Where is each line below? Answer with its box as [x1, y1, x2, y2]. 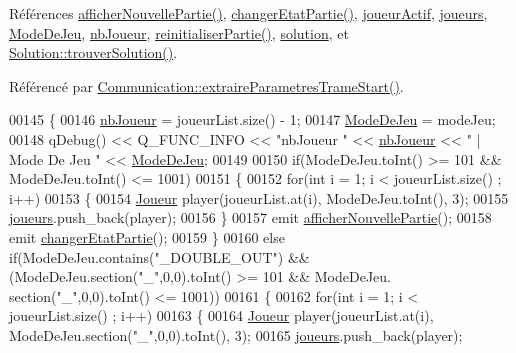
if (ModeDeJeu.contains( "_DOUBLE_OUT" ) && [9, 246, 310, 267]
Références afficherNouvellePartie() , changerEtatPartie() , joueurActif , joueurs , [9, 3, 488, 23]
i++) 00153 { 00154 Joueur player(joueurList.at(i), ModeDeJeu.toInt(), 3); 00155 [9, 187, 509, 208]
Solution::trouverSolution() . [9, 42, 178, 63]
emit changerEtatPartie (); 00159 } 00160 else [9, 226, 285, 247]
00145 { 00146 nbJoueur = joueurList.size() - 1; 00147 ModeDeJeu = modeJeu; [9, 109, 496, 130]
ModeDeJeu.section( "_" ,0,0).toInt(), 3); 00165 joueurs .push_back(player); [9, 324, 463, 345]
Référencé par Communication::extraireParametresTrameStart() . [9, 75, 404, 96]
